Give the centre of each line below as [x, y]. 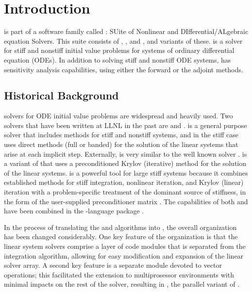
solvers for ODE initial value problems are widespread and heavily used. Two [118, 116]
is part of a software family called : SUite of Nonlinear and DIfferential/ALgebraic [126, 31]
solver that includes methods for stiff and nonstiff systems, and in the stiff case [121, 135]
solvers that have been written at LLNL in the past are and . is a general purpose [126, 125]
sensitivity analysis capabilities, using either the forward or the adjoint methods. [124, 69]
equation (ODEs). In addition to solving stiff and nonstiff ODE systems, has [118, 59]
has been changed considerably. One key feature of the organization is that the [121, 236]
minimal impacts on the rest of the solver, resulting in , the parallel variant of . [122, 284]
